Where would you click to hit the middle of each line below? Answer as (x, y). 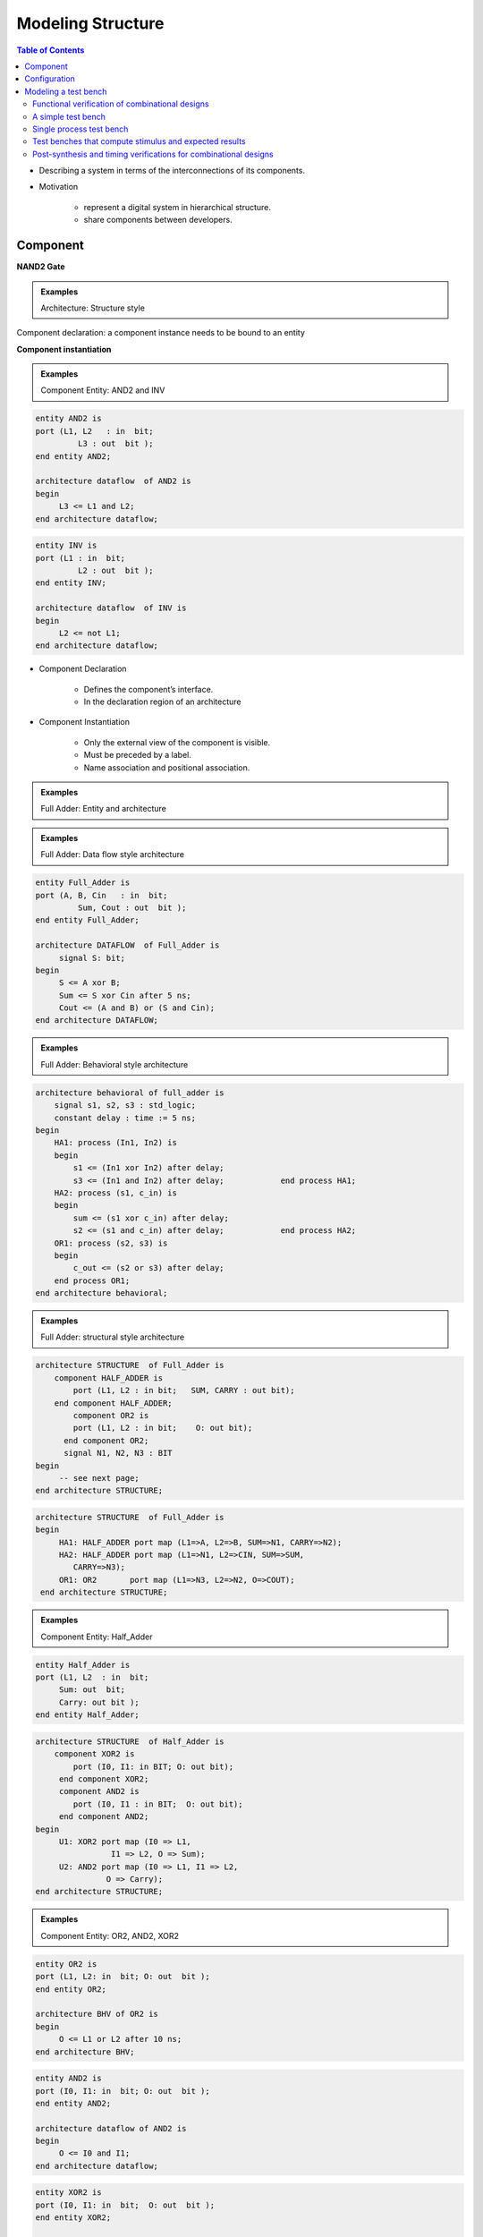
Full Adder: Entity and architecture (104, 809)
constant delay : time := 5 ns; (125, 1118)
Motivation (59, 187)
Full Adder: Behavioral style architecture (114, 1064)
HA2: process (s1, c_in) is (116, 1193)
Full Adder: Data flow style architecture (113, 855)
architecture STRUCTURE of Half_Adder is (130, 1741)
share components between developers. (158, 220)
